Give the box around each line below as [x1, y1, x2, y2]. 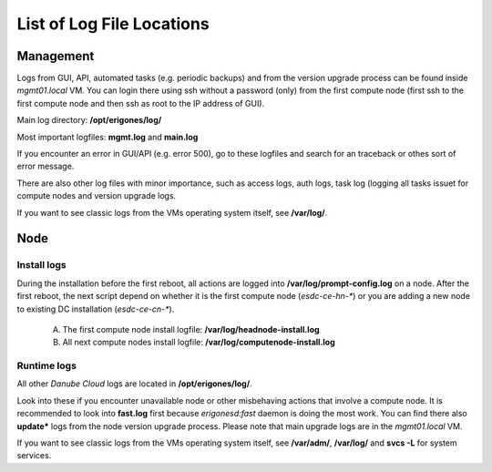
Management [16, 48, 95, 64]
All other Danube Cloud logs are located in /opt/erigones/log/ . [16, 378, 252, 389]
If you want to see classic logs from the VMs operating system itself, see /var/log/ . [16, 207, 328, 218]
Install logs [16, 259, 67, 272]
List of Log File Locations [16, 14, 210, 34]
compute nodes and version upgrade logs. [16, 190, 177, 201]
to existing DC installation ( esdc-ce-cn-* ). [16, 303, 175, 314]
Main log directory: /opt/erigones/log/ [16, 115, 162, 126]
